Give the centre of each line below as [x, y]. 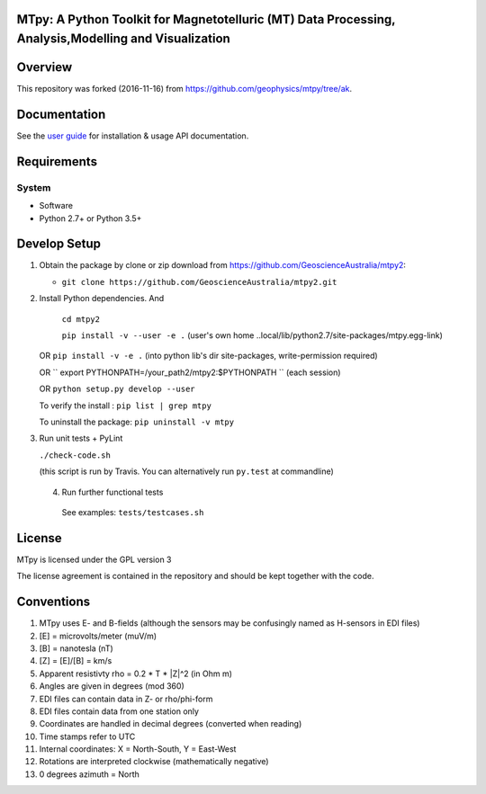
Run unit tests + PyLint [81, 438]
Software [56, 206]
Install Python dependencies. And [102, 299]
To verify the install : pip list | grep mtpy [125, 406]
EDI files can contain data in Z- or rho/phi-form [126, 699]
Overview [45, 67]
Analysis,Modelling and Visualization [124, 39]
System [34, 187]
